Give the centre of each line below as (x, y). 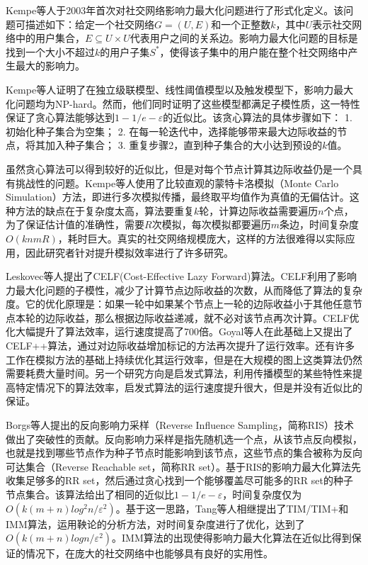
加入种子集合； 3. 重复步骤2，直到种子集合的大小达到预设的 (184, 145)
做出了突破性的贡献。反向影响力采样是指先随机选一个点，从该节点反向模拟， (184, 438)
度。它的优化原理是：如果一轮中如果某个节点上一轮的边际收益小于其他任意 (179, 304)
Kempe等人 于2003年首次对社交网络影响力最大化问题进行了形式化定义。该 (175, 10)
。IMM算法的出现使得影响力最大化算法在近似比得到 (232, 538)
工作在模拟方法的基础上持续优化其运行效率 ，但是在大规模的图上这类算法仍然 (184, 359)
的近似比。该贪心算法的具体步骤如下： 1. (258, 117)
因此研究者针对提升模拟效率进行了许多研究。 (129, 252)
